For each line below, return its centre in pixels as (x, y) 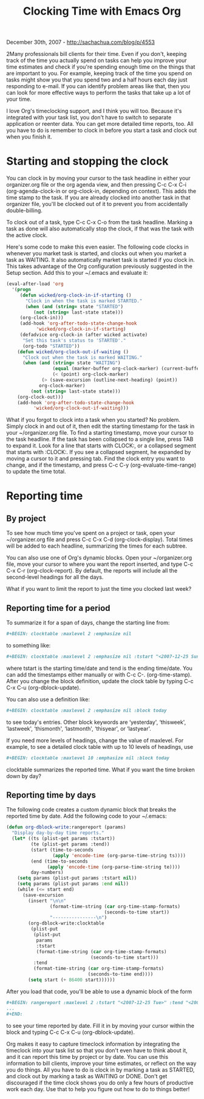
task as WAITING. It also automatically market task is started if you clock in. (101, 260)
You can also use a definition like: (48, 699)
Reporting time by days (51, 795)
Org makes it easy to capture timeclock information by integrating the (93, 1044)
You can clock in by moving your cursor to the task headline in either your (99, 178)
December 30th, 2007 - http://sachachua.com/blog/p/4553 (80, 42)
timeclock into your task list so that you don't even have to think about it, (97, 1050)
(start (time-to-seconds (62, 850)
